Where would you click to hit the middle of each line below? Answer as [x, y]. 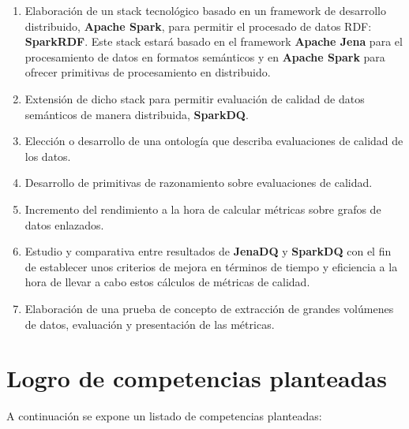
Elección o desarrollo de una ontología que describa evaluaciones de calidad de [214, 141]
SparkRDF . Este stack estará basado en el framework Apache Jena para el [214, 41]
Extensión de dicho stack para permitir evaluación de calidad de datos [195, 98]
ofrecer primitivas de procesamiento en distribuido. [148, 72]
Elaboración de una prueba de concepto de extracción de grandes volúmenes [209, 308]
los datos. [48, 156]
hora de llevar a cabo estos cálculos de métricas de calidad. [167, 282]
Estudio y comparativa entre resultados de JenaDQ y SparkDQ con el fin [208, 251]
